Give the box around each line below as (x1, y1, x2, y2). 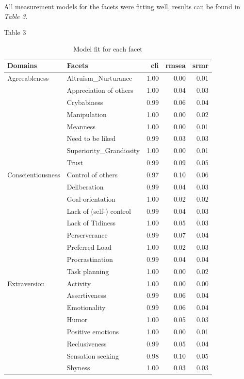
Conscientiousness (7, 169, 60, 179)
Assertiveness (66, 290, 106, 300)
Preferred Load (66, 242, 112, 252)
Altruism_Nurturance (66, 73, 132, 83)
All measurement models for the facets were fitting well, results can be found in (4, 1, 241, 11)
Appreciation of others (66, 85, 133, 95)
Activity (66, 278, 91, 288)
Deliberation (66, 181, 104, 191)
